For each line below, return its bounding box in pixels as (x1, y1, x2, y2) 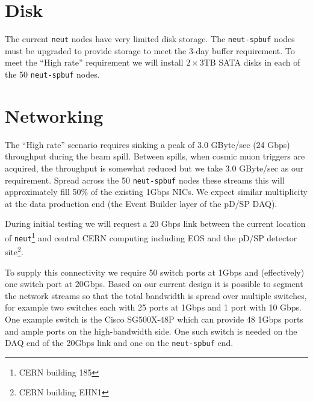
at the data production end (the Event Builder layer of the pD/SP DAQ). (5, 197, 277, 209)
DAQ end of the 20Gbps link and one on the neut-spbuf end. (5, 336, 234, 349)
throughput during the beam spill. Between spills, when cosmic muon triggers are (5, 150, 305, 162)
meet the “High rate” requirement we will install (5, 56, 184, 69)
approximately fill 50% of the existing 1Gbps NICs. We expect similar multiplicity (5, 185, 308, 198)
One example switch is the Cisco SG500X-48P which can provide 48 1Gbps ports (5, 312, 303, 325)
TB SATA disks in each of (203, 56, 300, 69)
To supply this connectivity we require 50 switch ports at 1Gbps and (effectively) (5, 265, 305, 278)
